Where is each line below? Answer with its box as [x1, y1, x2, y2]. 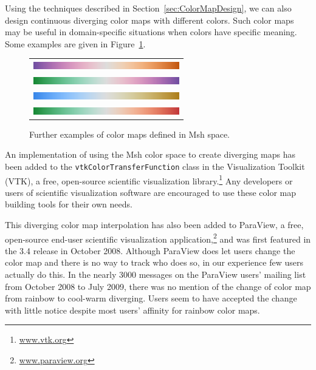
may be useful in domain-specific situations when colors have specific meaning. [5, 25, 297, 38]
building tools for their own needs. [5, 198, 132, 210]
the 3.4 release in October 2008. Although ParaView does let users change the [5, 244, 295, 257]
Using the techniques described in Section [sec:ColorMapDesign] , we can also [5, 2, 292, 14]
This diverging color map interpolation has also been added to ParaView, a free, [5, 218, 304, 231]
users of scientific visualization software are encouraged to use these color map [5, 186, 297, 198]
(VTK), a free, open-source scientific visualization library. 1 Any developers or [5, 172, 293, 187]
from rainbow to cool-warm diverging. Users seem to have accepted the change [5, 292, 297, 304]
